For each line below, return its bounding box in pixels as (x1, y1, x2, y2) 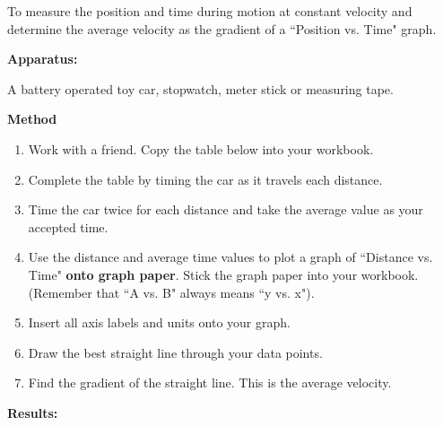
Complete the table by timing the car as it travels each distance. (28, 170, 383, 188)
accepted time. (28, 217, 109, 236)
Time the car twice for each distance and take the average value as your (28, 200, 423, 219)
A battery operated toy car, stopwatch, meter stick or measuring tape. (7, 79, 394, 98)
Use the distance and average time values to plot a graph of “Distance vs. (28, 248, 433, 266)
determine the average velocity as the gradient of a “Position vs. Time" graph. (7, 19, 437, 38)
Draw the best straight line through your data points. (28, 343, 323, 361)
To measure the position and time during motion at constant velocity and (7, 2, 413, 20)
